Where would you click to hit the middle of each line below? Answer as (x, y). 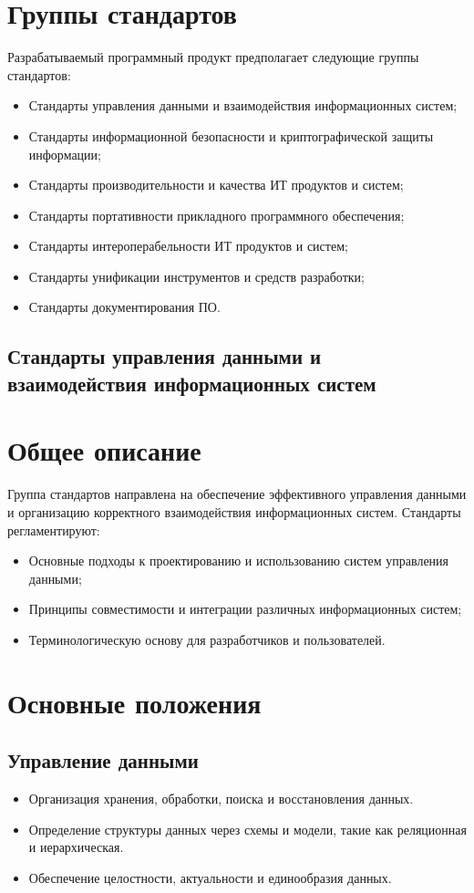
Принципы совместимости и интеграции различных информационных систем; (245, 609)
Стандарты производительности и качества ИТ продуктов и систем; (216, 185)
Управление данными (103, 760)
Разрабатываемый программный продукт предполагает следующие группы (213, 57)
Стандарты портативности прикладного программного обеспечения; (216, 215)
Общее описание (104, 450)
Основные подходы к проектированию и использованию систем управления (239, 561)
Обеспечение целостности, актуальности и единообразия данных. (210, 877)
